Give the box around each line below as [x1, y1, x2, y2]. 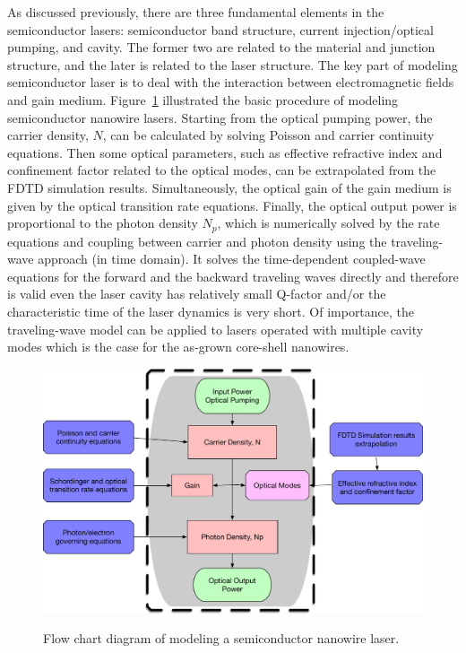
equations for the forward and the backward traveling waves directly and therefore [7, 266, 459, 285]
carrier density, [7, 126, 89, 144]
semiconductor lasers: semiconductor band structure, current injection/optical [7, 20, 434, 39]
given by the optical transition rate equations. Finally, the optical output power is [7, 196, 457, 214]
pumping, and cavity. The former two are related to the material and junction [7, 38, 436, 57]
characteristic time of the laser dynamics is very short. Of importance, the [7, 301, 415, 320]
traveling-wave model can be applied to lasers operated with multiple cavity [7, 319, 424, 338]
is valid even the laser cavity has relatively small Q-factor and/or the [7, 284, 386, 303]
